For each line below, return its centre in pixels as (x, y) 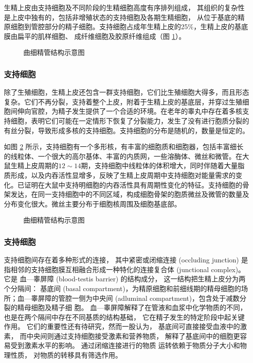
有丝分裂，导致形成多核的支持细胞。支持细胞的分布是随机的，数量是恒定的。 (126, 130)
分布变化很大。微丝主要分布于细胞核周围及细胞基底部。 (92, 203)
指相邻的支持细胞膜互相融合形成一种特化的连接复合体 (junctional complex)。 (125, 269)
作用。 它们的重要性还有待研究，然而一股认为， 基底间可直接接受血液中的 (122, 326)
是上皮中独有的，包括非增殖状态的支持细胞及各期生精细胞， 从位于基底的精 (124, 17)
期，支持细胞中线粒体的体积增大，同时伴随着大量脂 (163, 165)
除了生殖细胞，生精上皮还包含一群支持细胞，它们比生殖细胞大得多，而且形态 (126, 92)
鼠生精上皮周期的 (31, 165)
